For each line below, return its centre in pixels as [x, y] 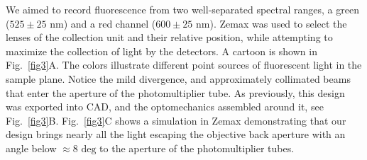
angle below [31, 148]
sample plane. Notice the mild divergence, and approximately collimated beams [178, 78]
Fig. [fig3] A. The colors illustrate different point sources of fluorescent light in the [184, 65]
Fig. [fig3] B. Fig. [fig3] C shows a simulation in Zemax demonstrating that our [176, 120]
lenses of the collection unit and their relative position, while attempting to [169, 37]
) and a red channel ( [110, 23]
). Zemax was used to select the [278, 23]
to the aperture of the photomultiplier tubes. [197, 148]
